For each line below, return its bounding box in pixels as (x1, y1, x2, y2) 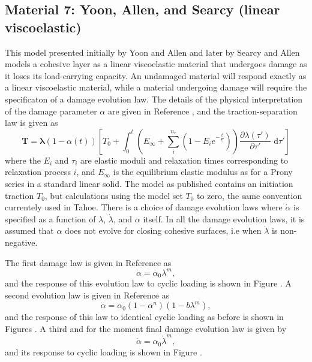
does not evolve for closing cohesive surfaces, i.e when (65, 224, 262, 237)
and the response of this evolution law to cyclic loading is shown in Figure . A (5, 277, 292, 289)
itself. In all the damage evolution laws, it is (143, 212, 305, 225)
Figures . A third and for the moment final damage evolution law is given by (5, 322, 287, 334)
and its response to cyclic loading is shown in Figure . (5, 345, 202, 358)
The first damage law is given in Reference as (5, 256, 172, 269)
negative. (5, 236, 38, 248)
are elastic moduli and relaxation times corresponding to (80, 153, 289, 166)
